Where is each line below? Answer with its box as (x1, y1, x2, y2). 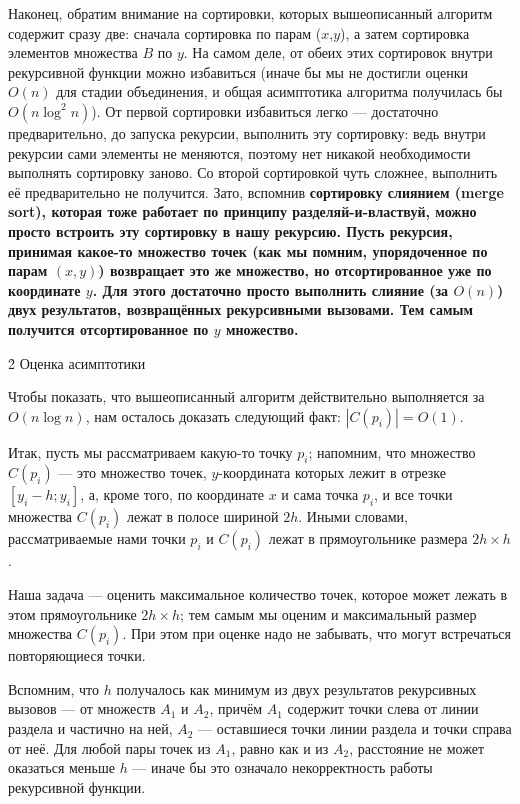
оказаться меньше (8, 757, 115, 778)
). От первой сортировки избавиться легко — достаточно (91, 100, 439, 121)
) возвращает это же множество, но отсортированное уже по (98, 260, 492, 281)
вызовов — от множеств (8, 698, 156, 719)
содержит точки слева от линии (287, 698, 479, 719)
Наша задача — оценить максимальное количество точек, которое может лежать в (8, 584, 508, 605)
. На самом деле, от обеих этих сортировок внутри (183, 42, 493, 63)
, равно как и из (231, 737, 329, 758)
